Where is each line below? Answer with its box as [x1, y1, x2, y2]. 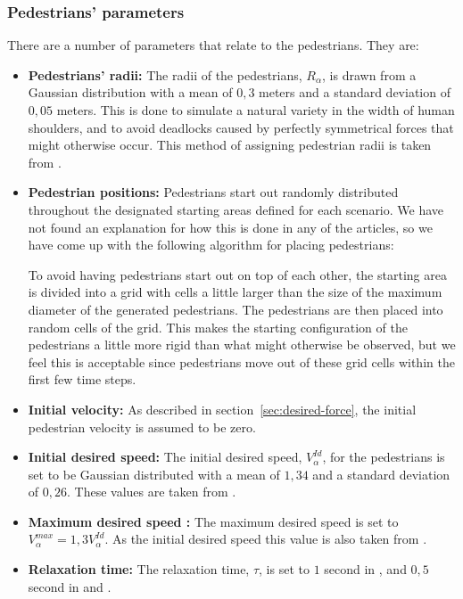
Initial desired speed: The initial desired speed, [28, 447, 302, 466]
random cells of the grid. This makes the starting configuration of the [28, 317, 408, 336]
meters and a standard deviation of [259, 83, 451, 102]
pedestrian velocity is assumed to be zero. [28, 417, 256, 436]
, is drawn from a [322, 65, 417, 84]
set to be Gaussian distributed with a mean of [28, 464, 280, 483]
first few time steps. [28, 370, 136, 389]
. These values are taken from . [66, 482, 236, 501]
